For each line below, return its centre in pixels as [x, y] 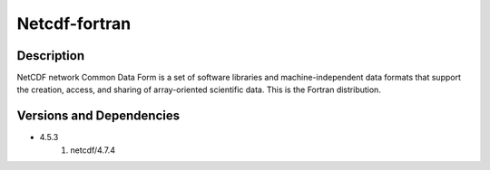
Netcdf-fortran [74, 24]
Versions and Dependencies [98, 116]
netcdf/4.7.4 [93, 150]
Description [51, 56]
